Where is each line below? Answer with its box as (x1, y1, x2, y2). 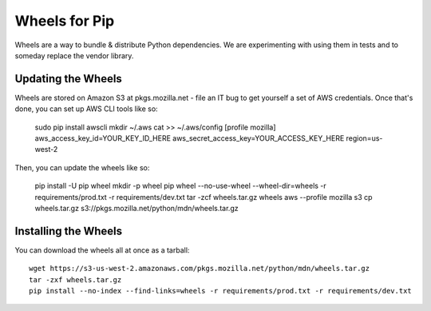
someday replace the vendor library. (14, 50, 134, 60)
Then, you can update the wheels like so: (14, 162, 150, 172)
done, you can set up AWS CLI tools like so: (14, 104, 159, 114)
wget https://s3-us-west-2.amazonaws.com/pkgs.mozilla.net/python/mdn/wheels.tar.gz (29, 264, 370, 273)
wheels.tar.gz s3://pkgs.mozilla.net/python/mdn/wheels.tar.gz (34, 203, 239, 213)
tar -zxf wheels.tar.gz (29, 275, 122, 284)
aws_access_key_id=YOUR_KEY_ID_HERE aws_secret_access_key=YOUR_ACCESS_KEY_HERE (34, 134, 345, 143)
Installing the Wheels (14, 224, 123, 237)
